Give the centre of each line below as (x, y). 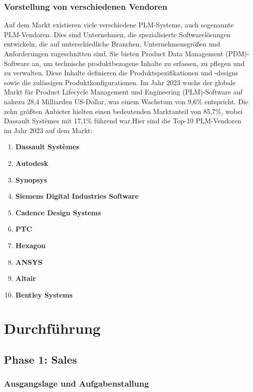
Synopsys (31, 179)
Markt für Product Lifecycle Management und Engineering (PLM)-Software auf (123, 92)
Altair (26, 278)
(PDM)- (237, 53)
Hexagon (31, 245)
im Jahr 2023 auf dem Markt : (48, 130)
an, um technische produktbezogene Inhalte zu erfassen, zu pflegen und (138, 63)
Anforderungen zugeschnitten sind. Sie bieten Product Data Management (114, 53)
